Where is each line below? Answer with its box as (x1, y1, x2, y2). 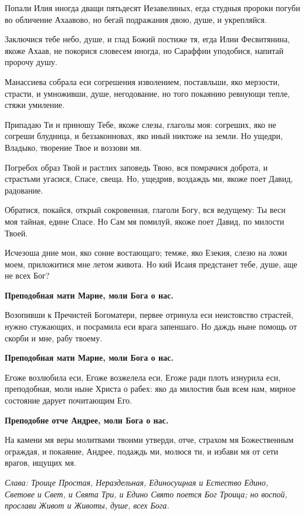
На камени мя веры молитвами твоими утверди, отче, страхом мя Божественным (5, 433, 294, 446)
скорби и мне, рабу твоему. (5, 331, 103, 344)
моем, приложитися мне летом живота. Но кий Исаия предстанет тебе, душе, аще (5, 257, 297, 270)
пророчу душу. (5, 56, 57, 68)
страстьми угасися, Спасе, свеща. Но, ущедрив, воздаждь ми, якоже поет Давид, (5, 172, 293, 185)
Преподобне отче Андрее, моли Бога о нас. (5, 414, 169, 426)
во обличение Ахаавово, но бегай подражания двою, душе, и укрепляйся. (5, 13, 267, 25)
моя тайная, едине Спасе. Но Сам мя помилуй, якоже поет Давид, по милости (5, 215, 284, 227)
